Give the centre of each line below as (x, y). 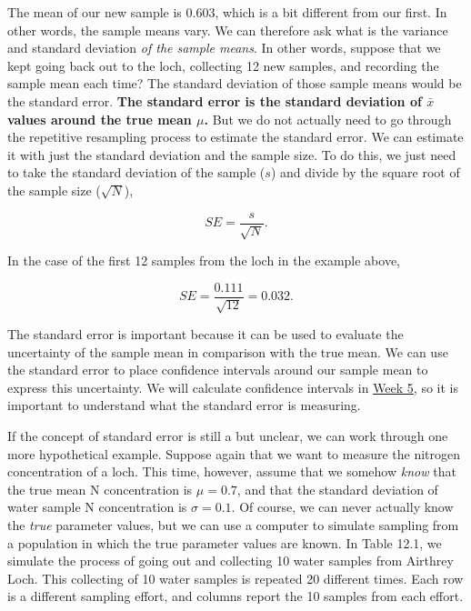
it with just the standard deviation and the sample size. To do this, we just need (232, 154)
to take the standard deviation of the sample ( (136, 172)
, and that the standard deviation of (337, 489)
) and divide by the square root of (365, 172)
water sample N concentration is (97, 507)
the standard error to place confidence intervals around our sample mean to (218, 370)
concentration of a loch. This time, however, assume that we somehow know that (232, 471)
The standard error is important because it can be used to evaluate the (205, 334)
